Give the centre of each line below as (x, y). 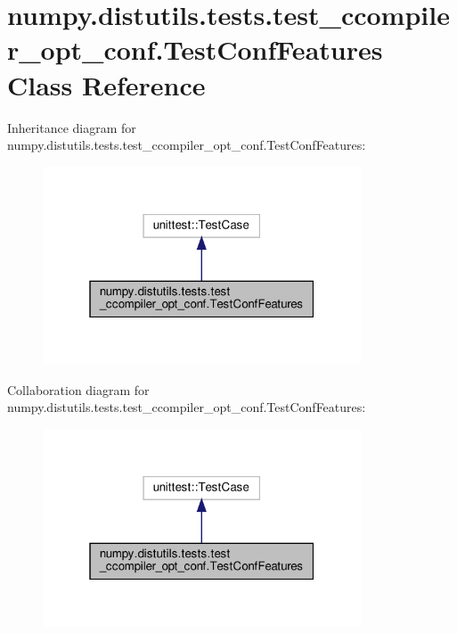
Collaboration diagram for (78, 389)
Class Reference (106, 84)
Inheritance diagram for (72, 127)
